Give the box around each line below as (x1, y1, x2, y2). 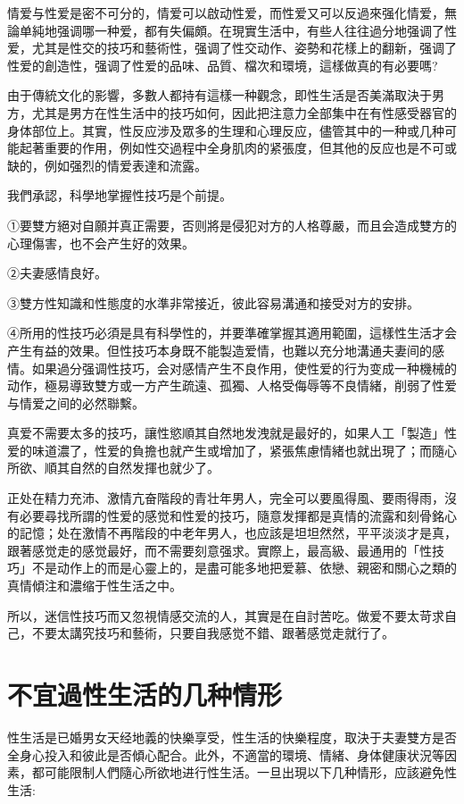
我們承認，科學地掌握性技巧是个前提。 (7, 186, 232, 205)
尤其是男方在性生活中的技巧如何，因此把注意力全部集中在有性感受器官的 (31, 103, 457, 121)
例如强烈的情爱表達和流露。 (44, 155, 207, 174)
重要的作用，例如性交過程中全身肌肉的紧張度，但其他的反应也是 (44, 138, 419, 157)
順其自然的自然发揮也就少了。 (44, 458, 220, 477)
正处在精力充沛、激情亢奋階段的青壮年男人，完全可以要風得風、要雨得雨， (7, 489, 444, 507)
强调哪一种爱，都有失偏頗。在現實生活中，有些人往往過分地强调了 (56, 21, 444, 39)
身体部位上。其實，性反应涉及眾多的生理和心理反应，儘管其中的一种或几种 (7, 121, 444, 139)
